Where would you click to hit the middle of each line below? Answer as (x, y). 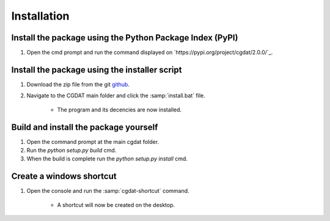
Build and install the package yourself (85, 127)
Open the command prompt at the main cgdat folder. (93, 141)
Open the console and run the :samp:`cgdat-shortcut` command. (108, 191)
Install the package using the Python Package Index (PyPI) (125, 38)
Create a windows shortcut (64, 177)
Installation (40, 16)
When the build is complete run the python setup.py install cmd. (107, 159)
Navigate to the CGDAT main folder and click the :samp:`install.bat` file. (116, 96)
